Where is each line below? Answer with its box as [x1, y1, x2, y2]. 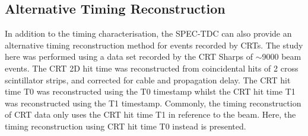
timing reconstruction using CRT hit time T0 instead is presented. [5, 119, 246, 132]
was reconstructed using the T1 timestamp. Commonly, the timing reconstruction [5, 96, 301, 109]
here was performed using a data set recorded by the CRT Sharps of [5, 50, 253, 63]
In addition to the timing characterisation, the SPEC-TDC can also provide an [5, 27, 292, 40]
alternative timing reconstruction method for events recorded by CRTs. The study [5, 38, 303, 51]
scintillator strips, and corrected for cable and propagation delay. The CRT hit [5, 73, 291, 86]
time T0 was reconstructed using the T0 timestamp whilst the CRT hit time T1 [5, 85, 296, 98]
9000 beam [262, 50, 301, 63]
